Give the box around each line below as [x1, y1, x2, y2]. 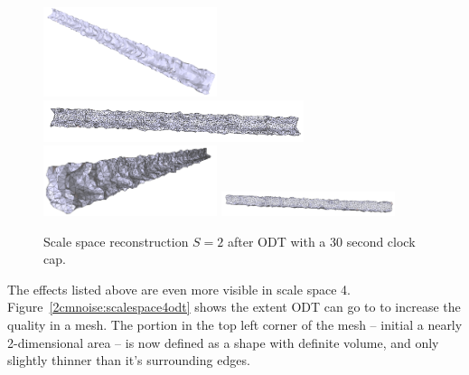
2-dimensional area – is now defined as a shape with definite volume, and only [7, 333, 439, 352]
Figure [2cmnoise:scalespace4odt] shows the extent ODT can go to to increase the [7, 297, 461, 316]
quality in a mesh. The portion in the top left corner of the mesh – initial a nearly [7, 314, 463, 333]
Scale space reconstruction [43, 231, 189, 250]
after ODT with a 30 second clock [228, 231, 416, 250]
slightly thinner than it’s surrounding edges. [7, 351, 250, 370]
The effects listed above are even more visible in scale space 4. [7, 279, 351, 298]
